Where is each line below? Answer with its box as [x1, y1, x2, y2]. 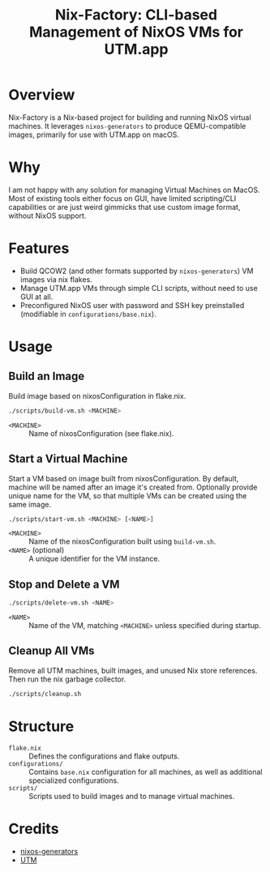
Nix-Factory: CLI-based [55, 6, 217, 24]
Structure [8, 717, 75, 735]
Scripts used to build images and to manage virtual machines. [28, 791, 235, 801]
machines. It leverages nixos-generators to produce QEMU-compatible [8, 121, 246, 130]
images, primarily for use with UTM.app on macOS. [8, 130, 180, 139]
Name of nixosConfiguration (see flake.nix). [28, 428, 174, 438]
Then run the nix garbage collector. [8, 674, 126, 684]
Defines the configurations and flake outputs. [28, 751, 180, 761]
